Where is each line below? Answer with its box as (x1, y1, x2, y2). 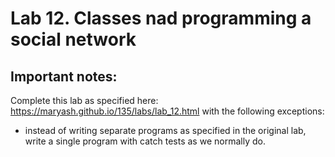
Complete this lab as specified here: (10, 95, 159, 106)
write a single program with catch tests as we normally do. (24, 135, 266, 147)
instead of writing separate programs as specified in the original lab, (24, 125, 307, 136)
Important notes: (10, 68, 118, 85)
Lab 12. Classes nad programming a (10, 7, 312, 30)
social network (10, 28, 137, 51)
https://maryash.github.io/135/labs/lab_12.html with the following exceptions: (10, 105, 325, 117)
